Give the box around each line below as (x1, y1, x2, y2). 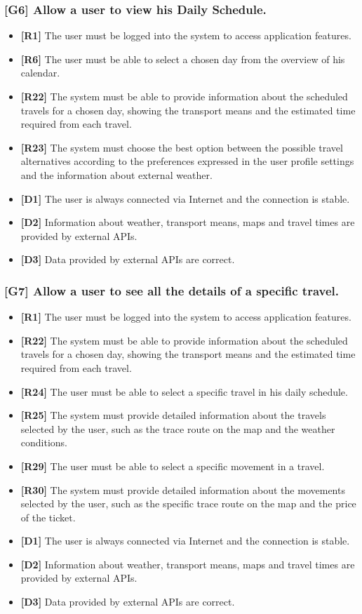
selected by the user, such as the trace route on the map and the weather (20, 421, 335, 436)
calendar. (20, 65, 60, 80)
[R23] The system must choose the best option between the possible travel (20, 140, 343, 154)
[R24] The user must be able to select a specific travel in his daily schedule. (20, 384, 348, 399)
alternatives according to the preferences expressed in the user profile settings (20, 154, 354, 168)
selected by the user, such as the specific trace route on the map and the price (20, 496, 356, 511)
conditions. (20, 435, 68, 450)
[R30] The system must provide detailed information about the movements (20, 482, 345, 497)
